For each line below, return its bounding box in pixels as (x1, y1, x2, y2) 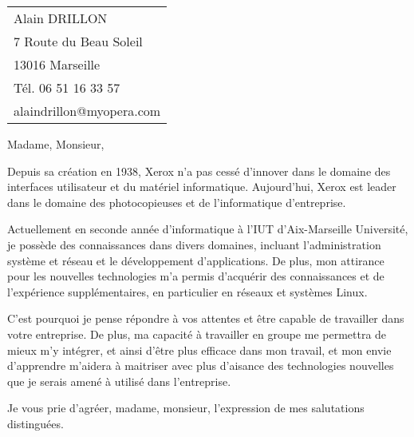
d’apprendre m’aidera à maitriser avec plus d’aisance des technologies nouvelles (7, 357, 394, 374)
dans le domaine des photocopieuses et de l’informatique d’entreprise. (7, 193, 346, 210)
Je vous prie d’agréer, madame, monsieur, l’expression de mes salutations (7, 399, 365, 416)
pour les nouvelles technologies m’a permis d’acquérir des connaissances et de (7, 268, 384, 284)
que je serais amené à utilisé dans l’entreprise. (7, 372, 231, 389)
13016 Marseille (14, 55, 101, 73)
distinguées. (7, 415, 64, 431)
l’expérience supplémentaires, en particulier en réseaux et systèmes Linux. (7, 283, 368, 300)
